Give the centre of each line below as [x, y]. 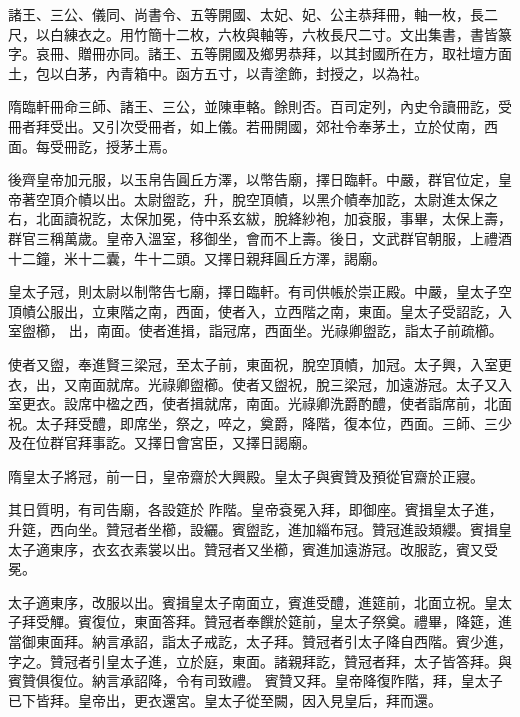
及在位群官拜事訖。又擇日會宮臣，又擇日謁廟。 [162, 442]
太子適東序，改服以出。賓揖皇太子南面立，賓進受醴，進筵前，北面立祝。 [246, 601]
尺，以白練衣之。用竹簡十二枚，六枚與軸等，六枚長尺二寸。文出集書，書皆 [253, 33]
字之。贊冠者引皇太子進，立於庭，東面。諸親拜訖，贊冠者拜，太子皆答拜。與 [260, 660]
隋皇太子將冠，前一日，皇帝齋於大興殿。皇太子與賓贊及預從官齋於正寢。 [246, 475]
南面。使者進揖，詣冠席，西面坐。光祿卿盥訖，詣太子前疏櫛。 [299, 330]
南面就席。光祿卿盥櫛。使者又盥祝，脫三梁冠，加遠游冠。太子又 [287, 383]
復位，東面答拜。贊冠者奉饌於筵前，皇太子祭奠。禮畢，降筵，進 [301, 621]
